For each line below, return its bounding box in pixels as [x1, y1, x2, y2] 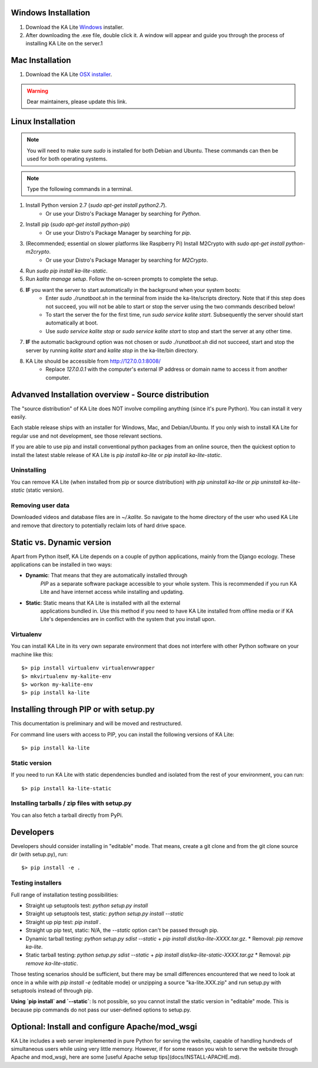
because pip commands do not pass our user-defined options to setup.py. [11, 1006, 191, 1013]
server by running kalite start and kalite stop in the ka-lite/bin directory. [25, 347, 198, 354]
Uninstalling [11, 466, 47, 474]
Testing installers [11, 879, 62, 887]
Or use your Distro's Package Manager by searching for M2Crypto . [45, 257, 208, 264]
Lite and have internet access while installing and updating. [40, 589, 184, 596]
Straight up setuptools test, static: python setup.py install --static [25, 910, 184, 917]
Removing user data [11, 501, 70, 510]
